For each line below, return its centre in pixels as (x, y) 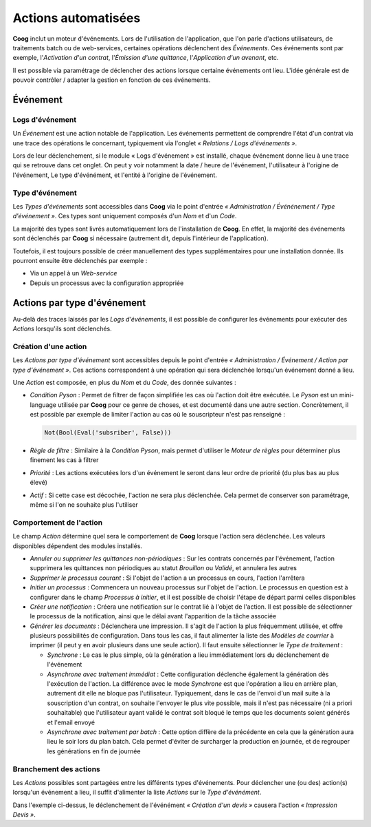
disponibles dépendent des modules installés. (78, 546)
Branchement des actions (57, 769)
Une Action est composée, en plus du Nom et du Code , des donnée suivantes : (124, 382)
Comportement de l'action (58, 522)
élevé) (39, 483)
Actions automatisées (77, 18)
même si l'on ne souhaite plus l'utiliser (84, 505)
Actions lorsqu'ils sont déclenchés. (63, 328)
